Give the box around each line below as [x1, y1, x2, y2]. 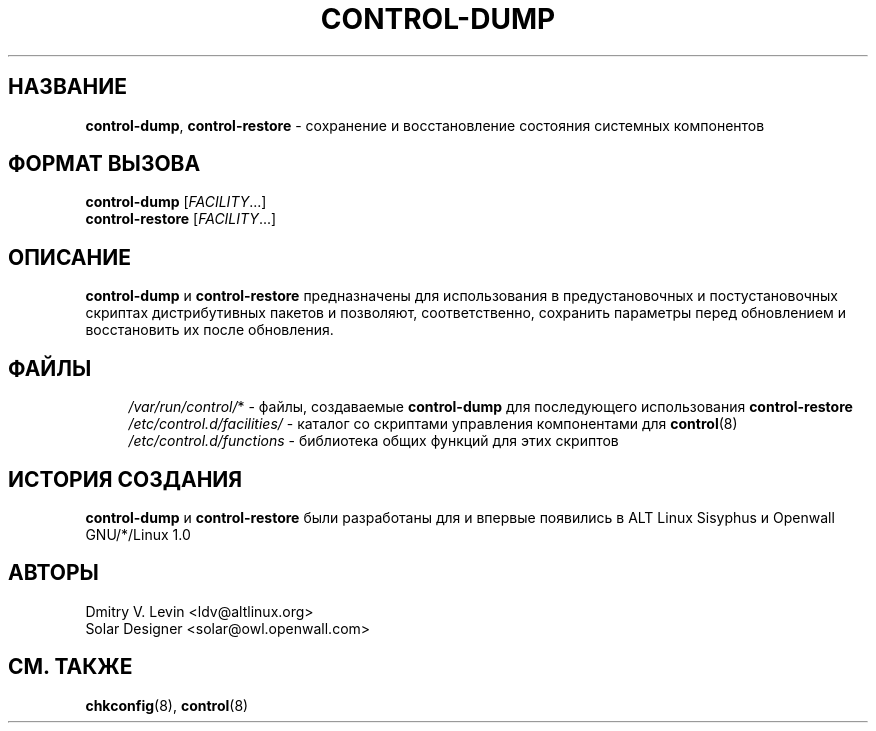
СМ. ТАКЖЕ [8, 654, 133, 680]
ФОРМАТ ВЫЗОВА [8, 151, 201, 177]
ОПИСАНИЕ [8, 244, 131, 270]
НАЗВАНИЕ [8, 74, 127, 100]
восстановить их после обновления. [85, 321, 334, 339]
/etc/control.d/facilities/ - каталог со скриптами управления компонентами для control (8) [128, 415, 738, 433]
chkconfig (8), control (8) [85, 696, 249, 714]
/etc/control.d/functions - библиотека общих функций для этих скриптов [128, 432, 619, 450]
